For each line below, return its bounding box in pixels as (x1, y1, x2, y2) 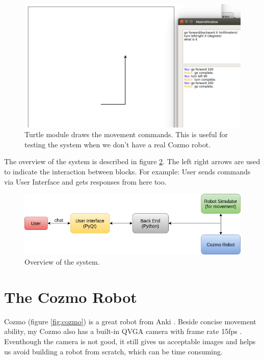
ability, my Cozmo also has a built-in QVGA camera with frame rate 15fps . (4, 326, 242, 337)
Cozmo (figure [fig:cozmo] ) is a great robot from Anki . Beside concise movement (4, 316, 256, 326)
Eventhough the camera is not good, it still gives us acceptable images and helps (4, 336, 256, 346)
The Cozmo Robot (4, 286, 137, 307)
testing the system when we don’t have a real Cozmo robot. (24, 139, 211, 149)
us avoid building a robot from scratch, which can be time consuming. (4, 346, 223, 356)
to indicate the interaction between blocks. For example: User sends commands (4, 166, 251, 176)
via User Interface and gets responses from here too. (4, 176, 167, 187)
